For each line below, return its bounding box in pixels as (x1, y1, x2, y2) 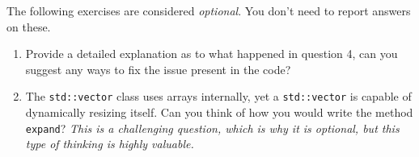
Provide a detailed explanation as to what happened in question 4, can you (25, 45, 398, 62)
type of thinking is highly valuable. (25, 135, 194, 152)
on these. (6, 18, 51, 35)
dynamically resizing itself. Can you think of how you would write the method (25, 104, 413, 121)
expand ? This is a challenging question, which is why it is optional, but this (25, 119, 400, 136)
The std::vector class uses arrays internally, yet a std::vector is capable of (25, 88, 412, 105)
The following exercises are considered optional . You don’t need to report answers (6, 2, 411, 19)
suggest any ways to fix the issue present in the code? (25, 60, 291, 77)
